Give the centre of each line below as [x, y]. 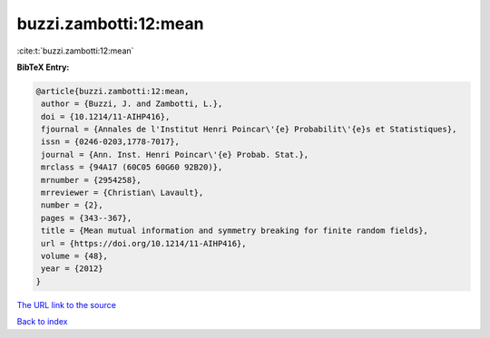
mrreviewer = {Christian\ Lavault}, [122, 193]
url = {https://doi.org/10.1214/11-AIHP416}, [144, 243]
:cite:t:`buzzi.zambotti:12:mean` [75, 51]
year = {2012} [72, 269]
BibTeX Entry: [43, 67]
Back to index [42, 322]
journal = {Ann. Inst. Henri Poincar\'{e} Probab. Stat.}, [175, 155]
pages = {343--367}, [87, 218]
